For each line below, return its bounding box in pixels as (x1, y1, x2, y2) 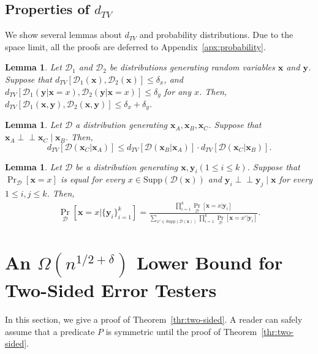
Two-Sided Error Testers (5, 277, 217, 303)
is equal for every (60, 173, 125, 186)
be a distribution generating (75, 160, 178, 173)
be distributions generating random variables (109, 61, 275, 73)
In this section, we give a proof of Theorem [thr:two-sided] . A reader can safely (5, 313, 303, 326)
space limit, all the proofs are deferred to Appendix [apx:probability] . (5, 40, 266, 53)
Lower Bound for (136, 250, 283, 275)
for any (164, 85, 191, 97)
